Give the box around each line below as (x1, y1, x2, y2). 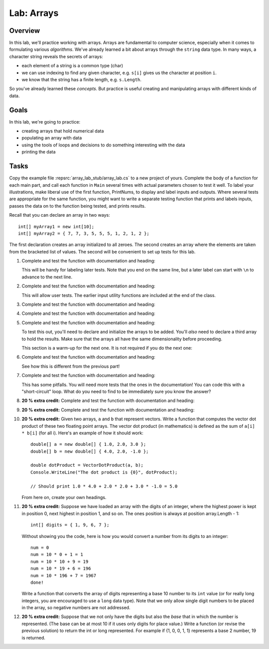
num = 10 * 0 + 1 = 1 (30, 552, 83, 557)
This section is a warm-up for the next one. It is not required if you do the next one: (21, 345, 193, 351)
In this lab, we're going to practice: (9, 119, 81, 125)
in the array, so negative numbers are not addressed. (21, 605, 131, 611)
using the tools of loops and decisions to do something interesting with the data (21, 142, 185, 148)
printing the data (21, 149, 56, 155)
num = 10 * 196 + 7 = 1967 (30, 573, 97, 578)
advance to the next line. (21, 274, 73, 280)
